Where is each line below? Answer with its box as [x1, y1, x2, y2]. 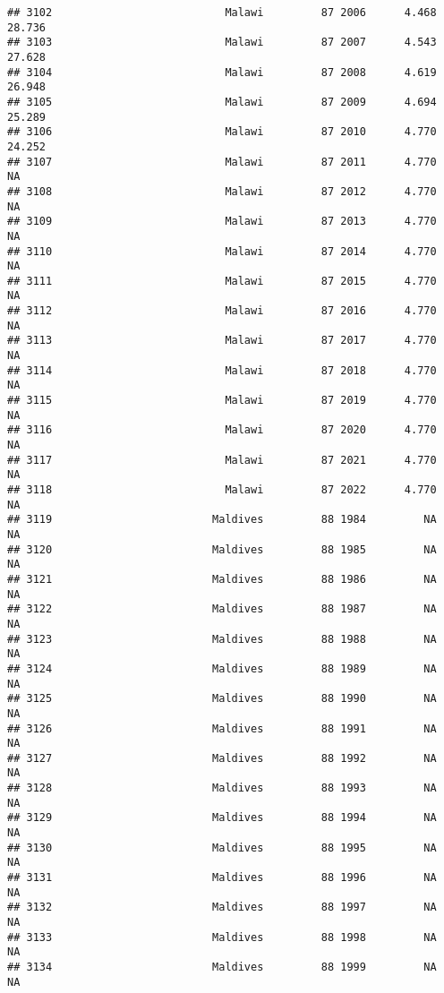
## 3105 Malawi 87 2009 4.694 [7, 95, 437, 108]
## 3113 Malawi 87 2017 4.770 [7, 334, 437, 347]
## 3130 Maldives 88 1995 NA [7, 841, 437, 854]
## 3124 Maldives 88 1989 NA [7, 662, 437, 675]
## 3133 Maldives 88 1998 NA [7, 930, 437, 944]
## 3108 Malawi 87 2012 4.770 [7, 184, 437, 198]
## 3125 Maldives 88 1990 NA [7, 692, 437, 706]
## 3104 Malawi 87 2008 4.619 [7, 65, 437, 79]
